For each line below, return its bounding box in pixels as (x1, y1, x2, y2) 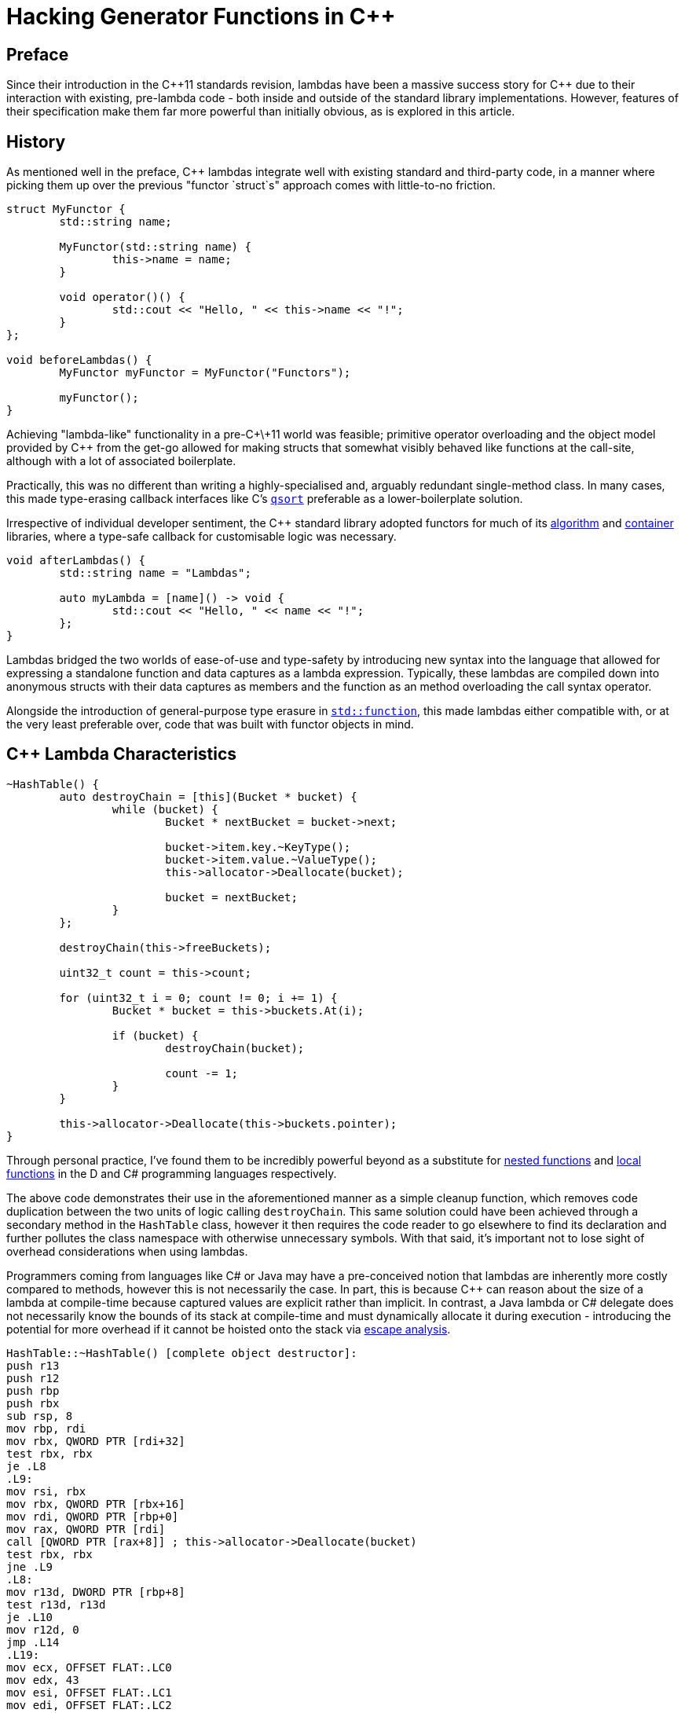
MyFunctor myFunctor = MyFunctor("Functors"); (59, 366, 351, 380)
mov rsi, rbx (6, 1484, 86, 1498)
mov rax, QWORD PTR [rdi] (6, 1522, 166, 1535)
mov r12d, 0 (6, 1623, 79, 1636)
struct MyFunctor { (6, 203, 126, 216)
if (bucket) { (112, 1029, 199, 1042)
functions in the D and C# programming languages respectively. (6, 1166, 337, 1180)
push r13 (6, 1359, 60, 1372)
